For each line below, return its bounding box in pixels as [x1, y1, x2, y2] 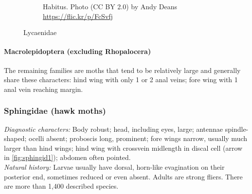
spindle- [225, 123, 249, 134]
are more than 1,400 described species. [4, 181, 119, 191]
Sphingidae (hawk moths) [4, 105, 106, 117]
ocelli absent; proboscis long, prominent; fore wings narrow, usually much [29, 133, 248, 143]
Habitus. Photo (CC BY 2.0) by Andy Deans [43, 1, 178, 11]
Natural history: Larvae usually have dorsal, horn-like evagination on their [4, 161, 225, 172]
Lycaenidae [23, 27, 57, 37]
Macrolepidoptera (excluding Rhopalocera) [4, 46, 151, 56]
